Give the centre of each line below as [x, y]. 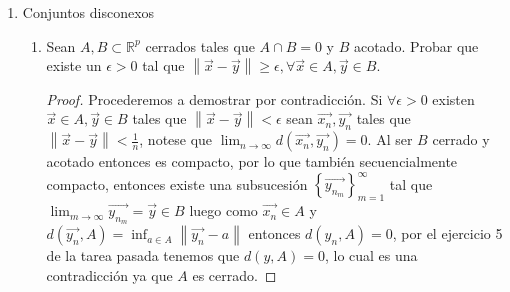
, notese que [176, 139]
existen [453, 98]
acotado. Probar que [416, 45]
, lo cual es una [371, 255]
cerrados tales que [200, 45]
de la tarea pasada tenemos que [143, 255]
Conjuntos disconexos [88, 12]
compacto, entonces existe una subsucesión [177, 183]
